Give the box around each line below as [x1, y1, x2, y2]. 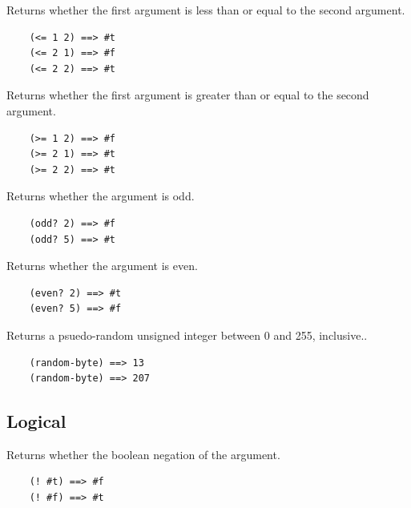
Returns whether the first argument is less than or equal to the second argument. [6, 2, 405, 18]
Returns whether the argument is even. [6, 257, 198, 274]
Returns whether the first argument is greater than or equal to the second [6, 87, 369, 103]
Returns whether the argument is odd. [6, 187, 195, 204]
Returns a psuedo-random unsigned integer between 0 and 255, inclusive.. [6, 326, 368, 343]
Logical [6, 409, 66, 433]
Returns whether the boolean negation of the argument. [6, 446, 280, 462]
